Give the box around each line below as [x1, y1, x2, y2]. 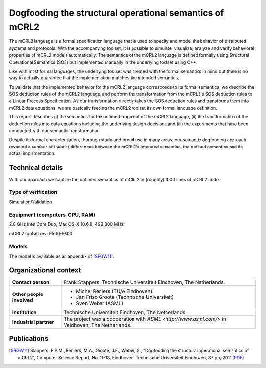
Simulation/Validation [9, 199, 52, 205]
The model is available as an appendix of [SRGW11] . [9, 253, 114, 259]
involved [12, 296, 33, 303]
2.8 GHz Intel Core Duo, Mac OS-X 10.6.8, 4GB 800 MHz [9, 221, 124, 227]
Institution [12, 309, 37, 316]
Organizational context [9, 266, 81, 274]
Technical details [9, 163, 63, 172]
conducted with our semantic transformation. [9, 128, 101, 134]
